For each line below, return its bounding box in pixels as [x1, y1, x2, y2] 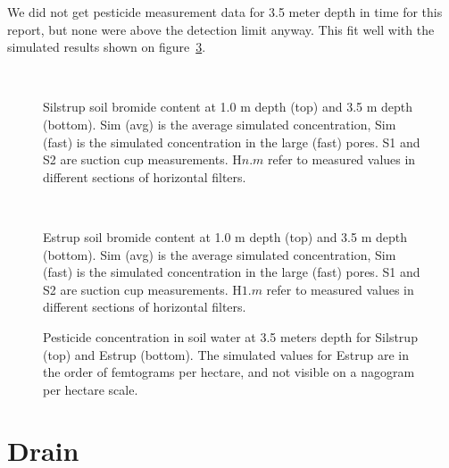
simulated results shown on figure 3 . [7, 38, 206, 56]
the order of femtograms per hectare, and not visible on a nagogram [43, 363, 415, 381]
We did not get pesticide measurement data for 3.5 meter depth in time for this [7, 3, 443, 21]
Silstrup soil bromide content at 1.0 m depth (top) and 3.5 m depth [43, 97, 413, 116]
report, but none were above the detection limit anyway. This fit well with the [7, 20, 435, 38]
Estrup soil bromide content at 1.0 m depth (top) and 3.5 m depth [43, 227, 408, 246]
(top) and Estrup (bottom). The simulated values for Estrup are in [43, 345, 410, 364]
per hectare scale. [43, 380, 138, 398]
